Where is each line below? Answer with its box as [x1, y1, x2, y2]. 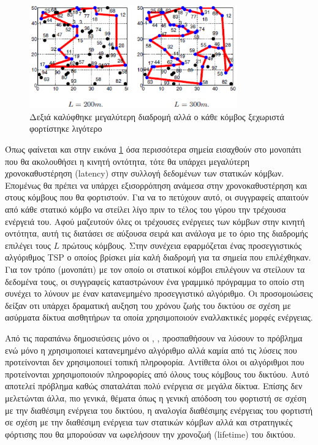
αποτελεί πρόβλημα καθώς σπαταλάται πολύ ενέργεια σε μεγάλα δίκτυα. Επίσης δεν [5, 379, 303, 392]
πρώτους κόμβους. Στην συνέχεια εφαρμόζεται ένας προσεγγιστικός [62, 238, 302, 251]
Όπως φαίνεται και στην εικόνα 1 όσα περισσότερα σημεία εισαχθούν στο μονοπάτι [5, 143, 301, 156]
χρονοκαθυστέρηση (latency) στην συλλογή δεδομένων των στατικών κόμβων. [5, 167, 284, 180]
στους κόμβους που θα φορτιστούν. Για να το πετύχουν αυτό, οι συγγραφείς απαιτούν [5, 191, 309, 203]
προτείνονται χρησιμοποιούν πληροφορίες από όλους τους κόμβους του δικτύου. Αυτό [5, 367, 309, 380]
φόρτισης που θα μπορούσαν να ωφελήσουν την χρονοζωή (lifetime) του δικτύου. [5, 427, 296, 440]
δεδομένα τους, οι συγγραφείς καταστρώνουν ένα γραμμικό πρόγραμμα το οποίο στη [5, 275, 305, 287]
